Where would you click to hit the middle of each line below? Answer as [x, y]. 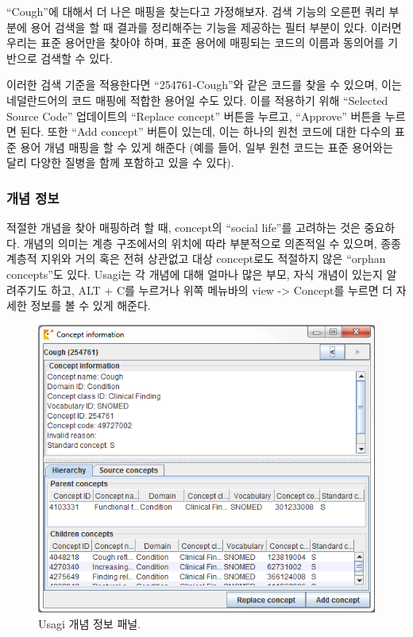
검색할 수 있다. [77, 58]
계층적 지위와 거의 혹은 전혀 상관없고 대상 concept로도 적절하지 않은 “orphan [196, 259]
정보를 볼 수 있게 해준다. [91, 305]
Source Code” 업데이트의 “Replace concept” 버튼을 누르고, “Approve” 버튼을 [194, 116]
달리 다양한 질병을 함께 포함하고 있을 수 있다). [120, 162]
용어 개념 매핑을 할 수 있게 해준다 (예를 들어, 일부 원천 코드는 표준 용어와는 [206, 147]
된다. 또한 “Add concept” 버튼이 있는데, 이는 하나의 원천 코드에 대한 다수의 [206, 131]
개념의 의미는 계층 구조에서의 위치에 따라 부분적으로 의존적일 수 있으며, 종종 [212, 243]
